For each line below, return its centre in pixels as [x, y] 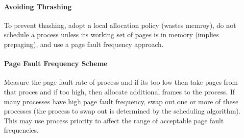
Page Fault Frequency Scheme [56, 63]
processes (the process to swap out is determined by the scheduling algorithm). [122, 111]
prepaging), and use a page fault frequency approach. [84, 44]
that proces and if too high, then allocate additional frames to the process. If [120, 91]
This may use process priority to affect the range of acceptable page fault [114, 120]
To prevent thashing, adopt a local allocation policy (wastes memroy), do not [120, 25]
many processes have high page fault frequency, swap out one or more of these [121, 101]
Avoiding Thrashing [38, 6]
